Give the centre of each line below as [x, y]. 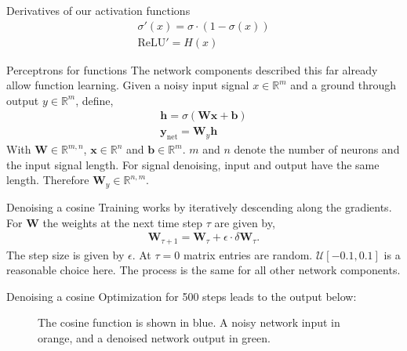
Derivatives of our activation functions [98, 10]
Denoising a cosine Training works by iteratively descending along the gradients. [199, 206]
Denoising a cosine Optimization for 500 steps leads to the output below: [182, 296]
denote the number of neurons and [317, 149]
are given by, [245, 222]
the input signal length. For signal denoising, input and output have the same [193, 164]
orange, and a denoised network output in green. [154, 337]
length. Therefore [48, 180]
